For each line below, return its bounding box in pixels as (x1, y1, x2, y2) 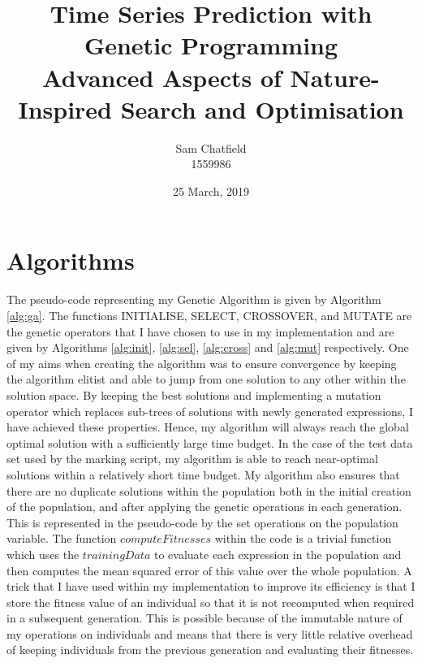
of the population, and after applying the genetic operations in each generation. (6, 498, 403, 515)
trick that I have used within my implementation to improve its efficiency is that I (6, 578, 416, 595)
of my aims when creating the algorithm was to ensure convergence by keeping (6, 354, 397, 371)
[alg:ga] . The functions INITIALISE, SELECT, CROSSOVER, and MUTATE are (6, 307, 412, 323)
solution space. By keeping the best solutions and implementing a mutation (6, 386, 381, 403)
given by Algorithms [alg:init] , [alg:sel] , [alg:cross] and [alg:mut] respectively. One (6, 339, 409, 356)
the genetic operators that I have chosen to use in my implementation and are (6, 323, 394, 340)
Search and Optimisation (120, 92, 404, 125)
